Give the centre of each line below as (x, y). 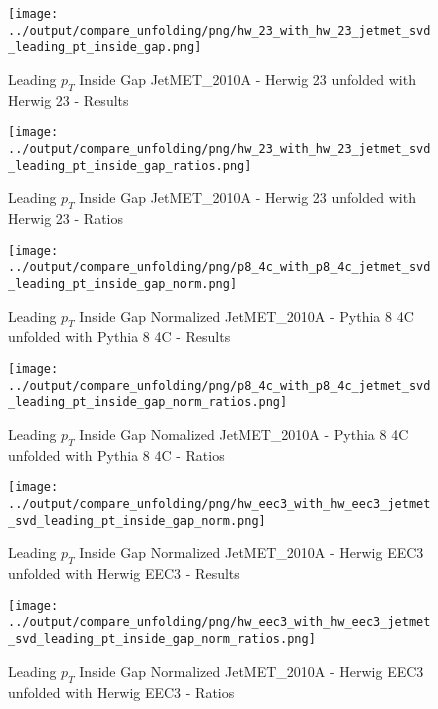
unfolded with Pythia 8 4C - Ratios (116, 454)
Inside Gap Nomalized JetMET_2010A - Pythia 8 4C (244, 434)
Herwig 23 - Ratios (66, 218)
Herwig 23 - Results (68, 99)
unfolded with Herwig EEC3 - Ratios (121, 691)
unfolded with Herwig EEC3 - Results (124, 573)
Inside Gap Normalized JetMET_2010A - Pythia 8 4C (246, 315)
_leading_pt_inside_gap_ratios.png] (130, 165)
